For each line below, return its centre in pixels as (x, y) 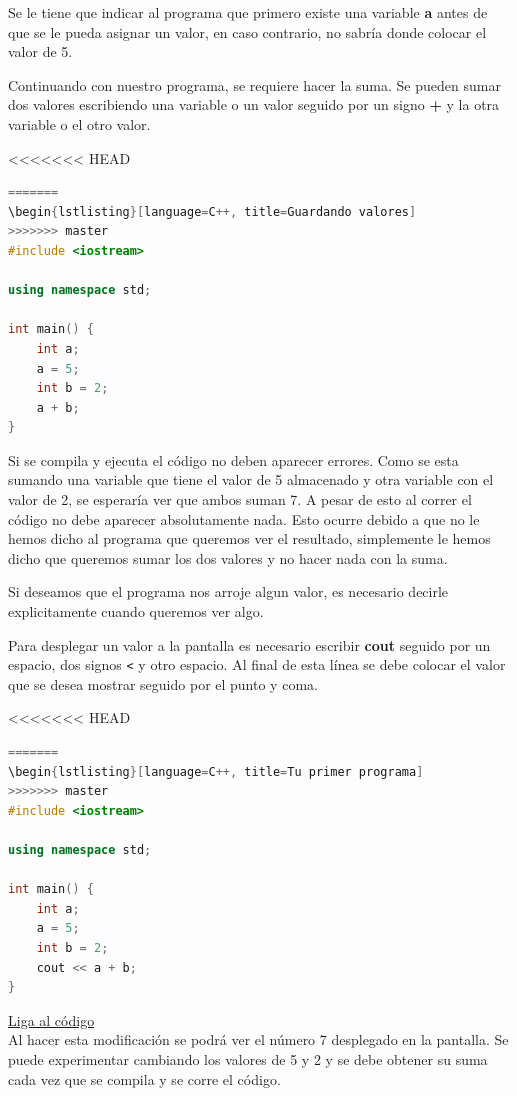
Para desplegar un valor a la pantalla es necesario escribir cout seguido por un (249, 644)
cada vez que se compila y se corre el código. (144, 1078)
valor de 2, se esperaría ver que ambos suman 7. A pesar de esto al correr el (240, 499)
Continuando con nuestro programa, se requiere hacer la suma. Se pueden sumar (254, 84)
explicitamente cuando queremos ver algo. (136, 611)
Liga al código (51, 1019)
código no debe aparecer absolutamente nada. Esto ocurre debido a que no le (244, 518)
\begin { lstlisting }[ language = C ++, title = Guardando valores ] (212, 211)
